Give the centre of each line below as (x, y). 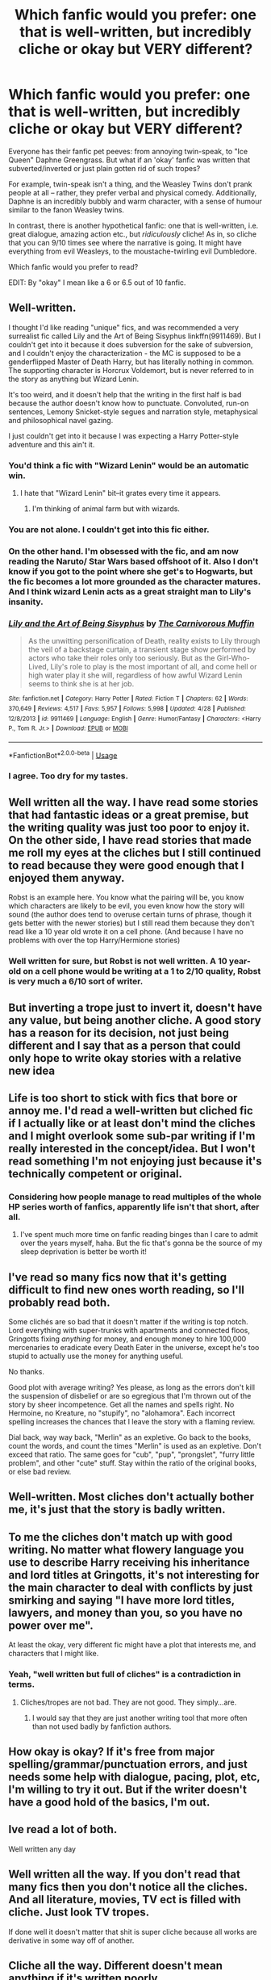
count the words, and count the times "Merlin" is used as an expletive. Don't (135, 1446)
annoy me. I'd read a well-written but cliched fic (131, 1111)
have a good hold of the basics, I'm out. (109, 1802)
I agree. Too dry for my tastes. (69, 776)
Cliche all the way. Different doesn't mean (116, 1965)
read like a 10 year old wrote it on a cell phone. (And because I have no (126, 932)
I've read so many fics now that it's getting (118, 1277)
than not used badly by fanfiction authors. (102, 1726)
